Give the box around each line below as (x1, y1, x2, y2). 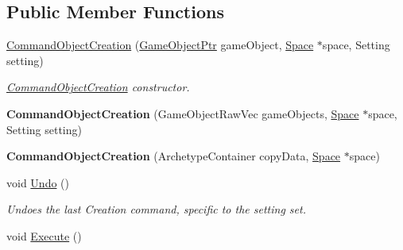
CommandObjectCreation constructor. (6, 79, 190, 95)
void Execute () (6, 227, 82, 244)
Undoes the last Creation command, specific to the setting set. (6, 201, 306, 217)
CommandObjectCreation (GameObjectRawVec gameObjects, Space (6, 105, 359, 121)
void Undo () (6, 174, 69, 190)
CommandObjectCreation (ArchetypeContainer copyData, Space (6, 148, 341, 164)
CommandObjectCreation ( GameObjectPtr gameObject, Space (6, 37, 314, 53)
